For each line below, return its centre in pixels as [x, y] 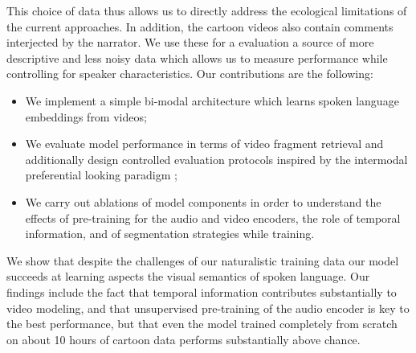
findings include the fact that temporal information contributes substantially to [202, 291]
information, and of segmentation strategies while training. [170, 234]
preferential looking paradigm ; [101, 175]
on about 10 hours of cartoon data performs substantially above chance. [184, 339]
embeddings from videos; [86, 116]
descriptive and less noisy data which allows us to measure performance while [197, 57]
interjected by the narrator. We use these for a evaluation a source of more [190, 42]
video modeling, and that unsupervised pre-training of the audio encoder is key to [208, 308]
